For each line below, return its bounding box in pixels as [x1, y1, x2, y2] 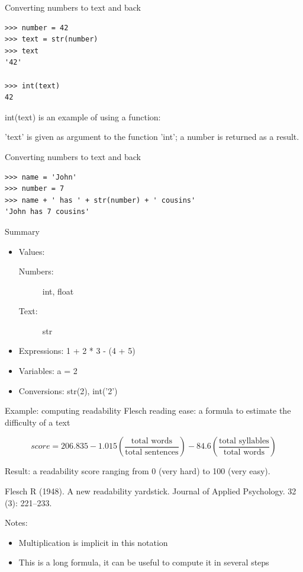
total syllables [219, 436, 269, 445]
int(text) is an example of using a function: [5, 110, 161, 123]
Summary [5, 225, 40, 237]
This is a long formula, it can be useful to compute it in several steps [18, 556, 269, 568]
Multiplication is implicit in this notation [18, 536, 168, 548]
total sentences [125, 448, 179, 457]
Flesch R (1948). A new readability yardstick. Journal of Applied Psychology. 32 [5, 485, 296, 497]
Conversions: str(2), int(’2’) [18, 384, 118, 397]
